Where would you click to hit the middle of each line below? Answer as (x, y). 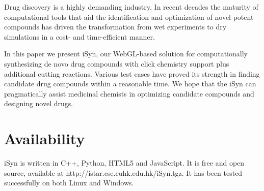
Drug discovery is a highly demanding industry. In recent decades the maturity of (131, 7)
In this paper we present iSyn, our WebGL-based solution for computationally (126, 54)
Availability (45, 138)
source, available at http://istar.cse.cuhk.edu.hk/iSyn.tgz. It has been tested (123, 172)
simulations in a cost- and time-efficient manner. (80, 36)
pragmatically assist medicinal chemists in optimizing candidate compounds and (129, 93)
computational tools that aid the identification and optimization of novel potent (129, 17)
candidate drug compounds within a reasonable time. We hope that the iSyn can (130, 84)
